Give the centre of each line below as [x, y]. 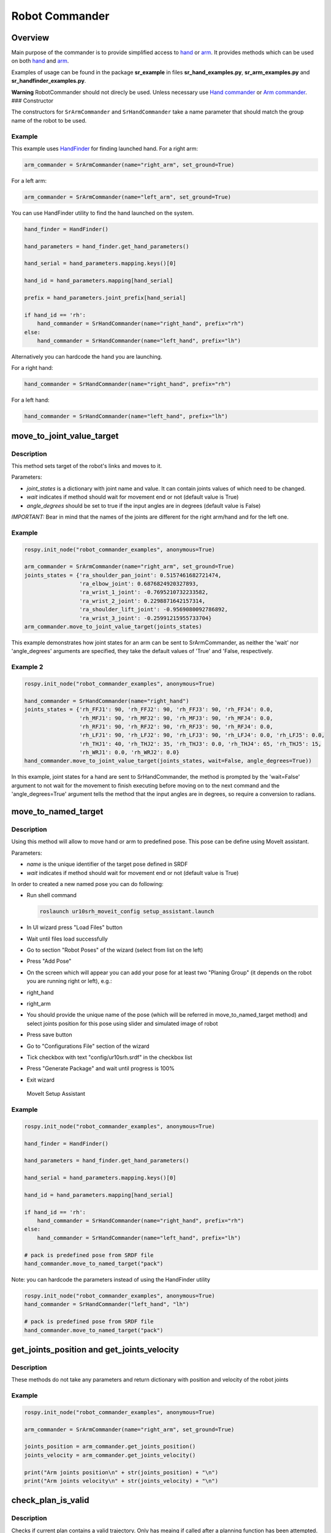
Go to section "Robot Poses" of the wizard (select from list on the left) [115, 950]
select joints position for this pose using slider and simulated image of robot [122, 1023]
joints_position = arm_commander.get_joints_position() [110, 1447]
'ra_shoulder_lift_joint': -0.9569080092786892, [153, 610]
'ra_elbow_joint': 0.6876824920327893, [139, 584]
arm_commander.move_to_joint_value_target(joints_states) [113, 627]
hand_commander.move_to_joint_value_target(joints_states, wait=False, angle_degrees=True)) [168, 761]
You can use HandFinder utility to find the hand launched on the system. [103, 213]
